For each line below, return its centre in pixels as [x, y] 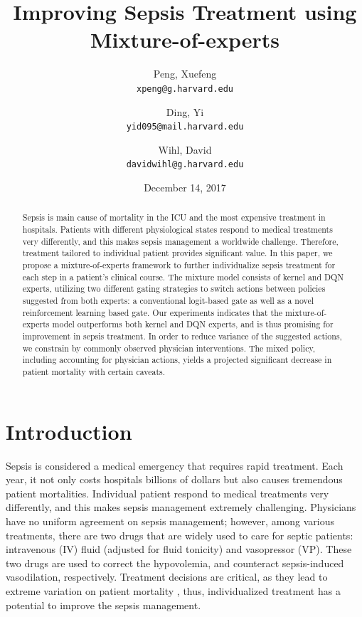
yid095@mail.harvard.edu [185, 127]
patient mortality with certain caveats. [94, 371]
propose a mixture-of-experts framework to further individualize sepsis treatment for [179, 265]
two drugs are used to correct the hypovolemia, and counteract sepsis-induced [175, 563]
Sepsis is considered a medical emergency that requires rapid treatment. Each [175, 465]
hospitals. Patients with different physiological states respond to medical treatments [177, 230]
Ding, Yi [185, 111]
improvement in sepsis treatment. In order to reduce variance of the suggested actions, [182, 336]
